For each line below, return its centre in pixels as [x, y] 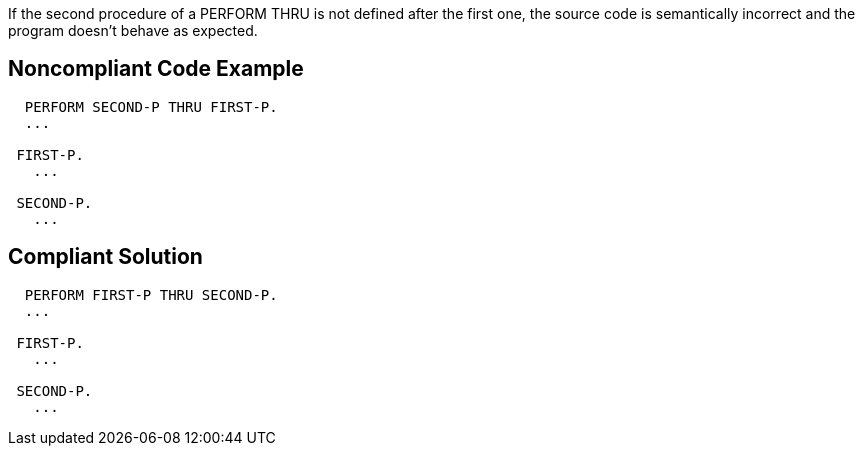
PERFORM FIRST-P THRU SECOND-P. [151, 294]
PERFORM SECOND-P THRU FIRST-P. [151, 106]
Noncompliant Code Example [156, 69]
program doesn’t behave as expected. [133, 30]
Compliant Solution [105, 257]
